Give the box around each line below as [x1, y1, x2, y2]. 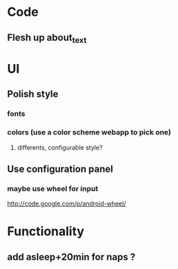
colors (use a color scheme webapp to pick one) [7, 128, 171, 137]
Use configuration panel [7, 163, 114, 175]
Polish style [7, 88, 59, 100]
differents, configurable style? [17, 143, 103, 152]
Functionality [7, 223, 85, 239]
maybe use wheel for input [7, 183, 99, 193]
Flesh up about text [7, 32, 87, 45]
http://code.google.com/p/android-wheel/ [7, 199, 126, 208]
